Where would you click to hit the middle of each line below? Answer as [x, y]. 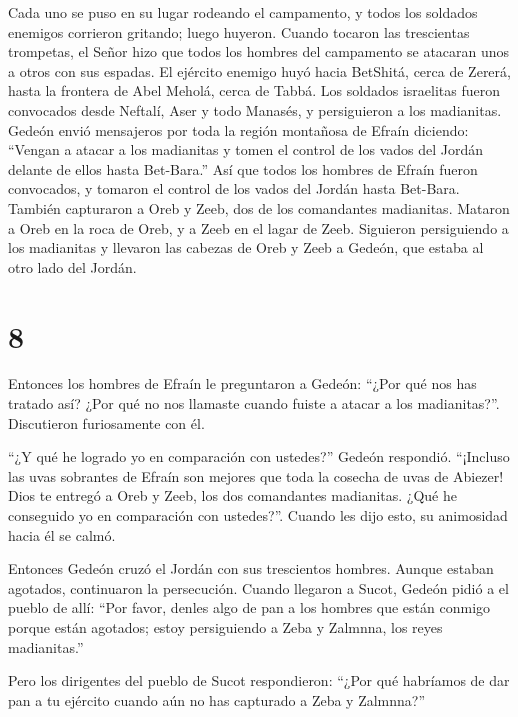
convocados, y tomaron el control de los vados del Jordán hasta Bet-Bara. [234, 188]
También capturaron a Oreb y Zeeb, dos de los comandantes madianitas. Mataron [259, 207]
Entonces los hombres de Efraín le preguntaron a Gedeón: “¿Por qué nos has [242, 383]
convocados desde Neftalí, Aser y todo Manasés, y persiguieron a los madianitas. [255, 109]
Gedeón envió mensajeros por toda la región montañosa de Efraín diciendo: [238, 129]
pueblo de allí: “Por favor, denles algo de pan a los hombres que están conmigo [249, 607]
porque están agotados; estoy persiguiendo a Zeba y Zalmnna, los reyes [225, 626]
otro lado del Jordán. [72, 266]
